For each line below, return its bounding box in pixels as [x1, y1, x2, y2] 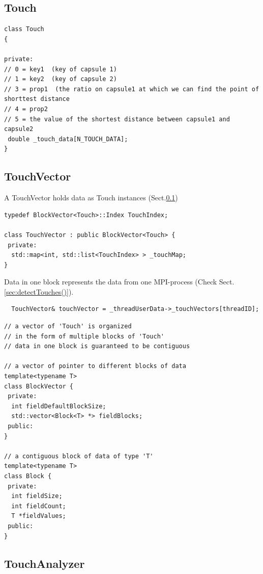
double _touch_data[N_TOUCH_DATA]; [8, 135, 128, 143]
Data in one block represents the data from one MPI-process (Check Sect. [4, 276, 235, 287]
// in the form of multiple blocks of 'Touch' [4, 332, 164, 340]
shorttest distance [4, 95, 70, 103]
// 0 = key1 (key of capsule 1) [4, 65, 117, 73]
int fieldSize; [11, 492, 63, 500]
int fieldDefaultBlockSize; [11, 402, 106, 410]
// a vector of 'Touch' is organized [4, 323, 132, 330]
